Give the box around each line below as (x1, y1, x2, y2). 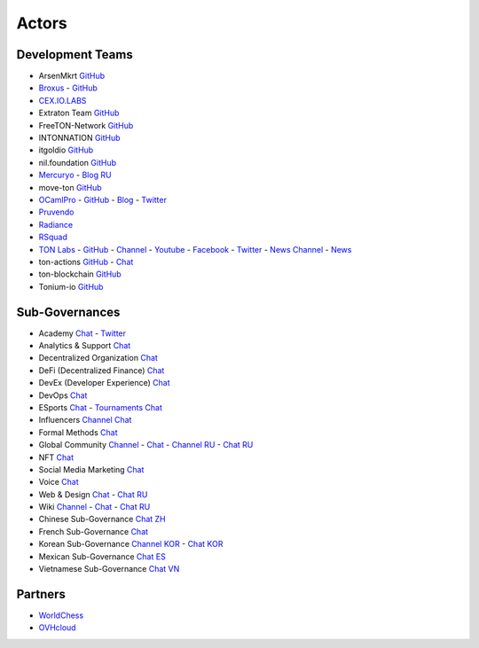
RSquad (38, 231, 68, 243)
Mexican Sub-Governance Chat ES (38, 550, 166, 562)
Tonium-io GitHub (38, 281, 104, 292)
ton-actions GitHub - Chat (38, 256, 134, 267)
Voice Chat (38, 477, 79, 488)
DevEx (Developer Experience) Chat (38, 378, 170, 388)
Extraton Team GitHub (38, 107, 120, 119)
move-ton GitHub (38, 182, 102, 192)
